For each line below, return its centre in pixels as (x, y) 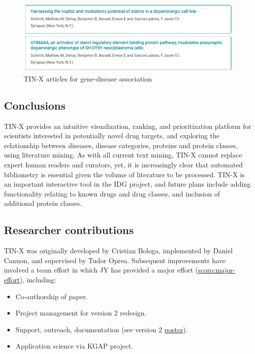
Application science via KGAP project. (74, 346)
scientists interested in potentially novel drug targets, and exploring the (112, 136)
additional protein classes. (43, 203)
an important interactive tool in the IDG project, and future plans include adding (127, 184)
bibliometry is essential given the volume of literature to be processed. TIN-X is (125, 174)
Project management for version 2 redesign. (81, 313)
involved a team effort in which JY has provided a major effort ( (101, 270)
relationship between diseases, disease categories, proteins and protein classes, (121, 145)
